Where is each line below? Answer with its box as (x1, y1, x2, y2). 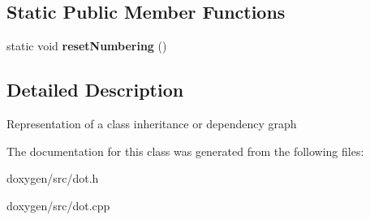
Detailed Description (6, 77, 184, 102)
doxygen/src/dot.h (6, 170, 99, 187)
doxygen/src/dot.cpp (6, 196, 110, 214)
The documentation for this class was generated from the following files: (6, 142, 364, 159)
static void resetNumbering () (6, 37, 167, 54)
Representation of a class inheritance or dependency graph (6, 115, 297, 132)
